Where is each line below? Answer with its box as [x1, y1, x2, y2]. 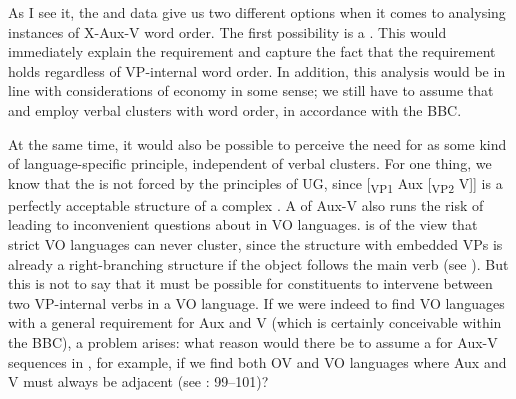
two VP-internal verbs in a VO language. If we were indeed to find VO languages [8, 292, 505, 313]
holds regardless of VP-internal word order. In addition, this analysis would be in [8, 60, 506, 81]
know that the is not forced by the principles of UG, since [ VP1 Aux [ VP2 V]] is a [8, 172, 503, 196]
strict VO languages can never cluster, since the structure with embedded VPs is [8, 234, 503, 255]
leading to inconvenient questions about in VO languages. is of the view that [8, 214, 478, 235]
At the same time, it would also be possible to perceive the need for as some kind [8, 133, 507, 154]
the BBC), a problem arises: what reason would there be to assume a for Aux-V [8, 332, 498, 353]
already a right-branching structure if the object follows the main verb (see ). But [8, 253, 509, 274]
